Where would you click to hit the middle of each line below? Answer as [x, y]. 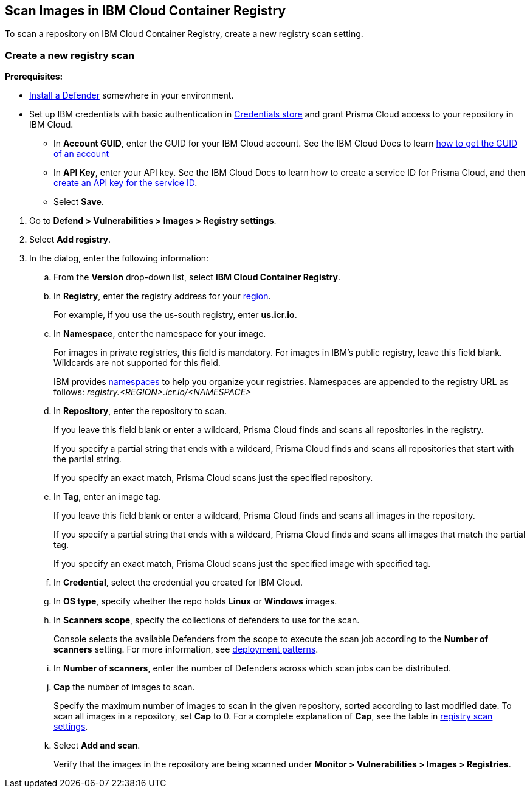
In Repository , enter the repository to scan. [140, 411]
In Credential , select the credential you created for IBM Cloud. [178, 583]
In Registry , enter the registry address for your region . [162, 296]
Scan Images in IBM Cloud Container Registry [146, 11]
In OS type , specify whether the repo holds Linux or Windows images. [195, 601]
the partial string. [88, 459]
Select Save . [79, 202]
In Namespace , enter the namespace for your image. [160, 334]
